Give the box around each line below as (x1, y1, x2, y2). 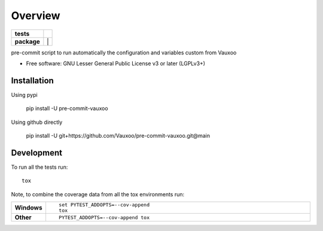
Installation (11, 75, 54, 86)
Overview (11, 9, 60, 22)
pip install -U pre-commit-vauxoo (26, 105, 108, 112)
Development (11, 147, 63, 158)
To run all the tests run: (11, 163, 68, 171)
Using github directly (11, 118, 63, 126)
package (14, 37, 40, 45)
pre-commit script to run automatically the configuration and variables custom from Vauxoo (11, 48, 237, 56)
